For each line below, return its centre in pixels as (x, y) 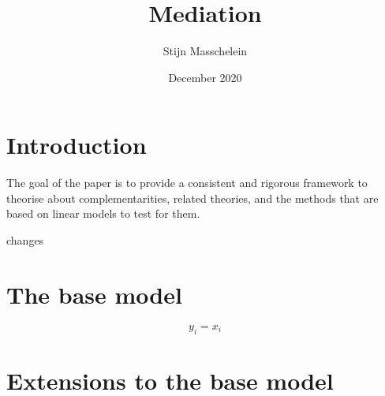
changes (25, 240)
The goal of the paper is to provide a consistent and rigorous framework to (187, 183)
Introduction (77, 145)
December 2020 (205, 77)
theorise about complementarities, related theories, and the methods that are (192, 198)
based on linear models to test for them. (103, 213)
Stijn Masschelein (205, 51)
